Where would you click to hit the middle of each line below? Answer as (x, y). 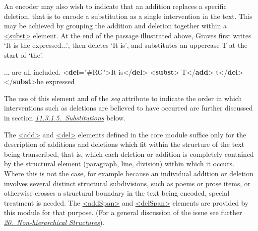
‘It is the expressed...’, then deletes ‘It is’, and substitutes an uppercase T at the (126, 45)
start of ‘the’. (24, 55)
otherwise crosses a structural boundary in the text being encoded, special (117, 193)
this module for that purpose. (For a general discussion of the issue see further (123, 212)
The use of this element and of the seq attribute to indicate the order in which (123, 98)
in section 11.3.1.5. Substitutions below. (65, 117)
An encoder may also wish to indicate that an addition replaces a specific (115, 6)
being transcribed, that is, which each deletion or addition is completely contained (129, 154)
